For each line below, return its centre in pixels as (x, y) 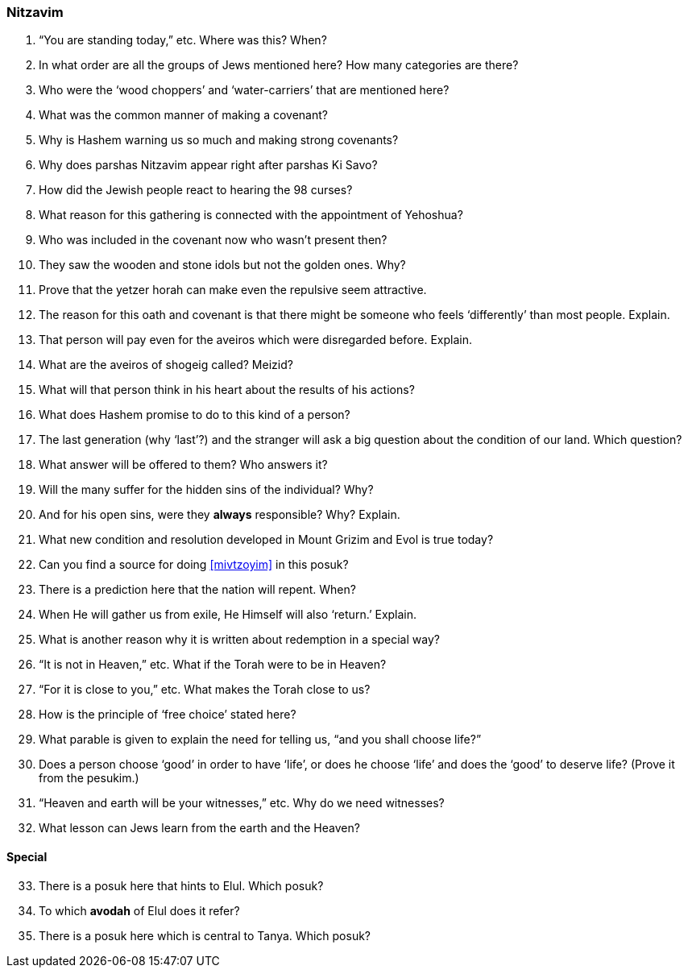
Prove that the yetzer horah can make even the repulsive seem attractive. (233, 290)
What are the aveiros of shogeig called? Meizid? (166, 365)
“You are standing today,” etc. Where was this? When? (183, 40)
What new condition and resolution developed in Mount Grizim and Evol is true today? (266, 540)
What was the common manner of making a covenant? (183, 115)
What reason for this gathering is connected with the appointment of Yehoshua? (251, 215)
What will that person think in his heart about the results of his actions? (227, 390)
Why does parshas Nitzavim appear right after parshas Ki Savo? (208, 165)
